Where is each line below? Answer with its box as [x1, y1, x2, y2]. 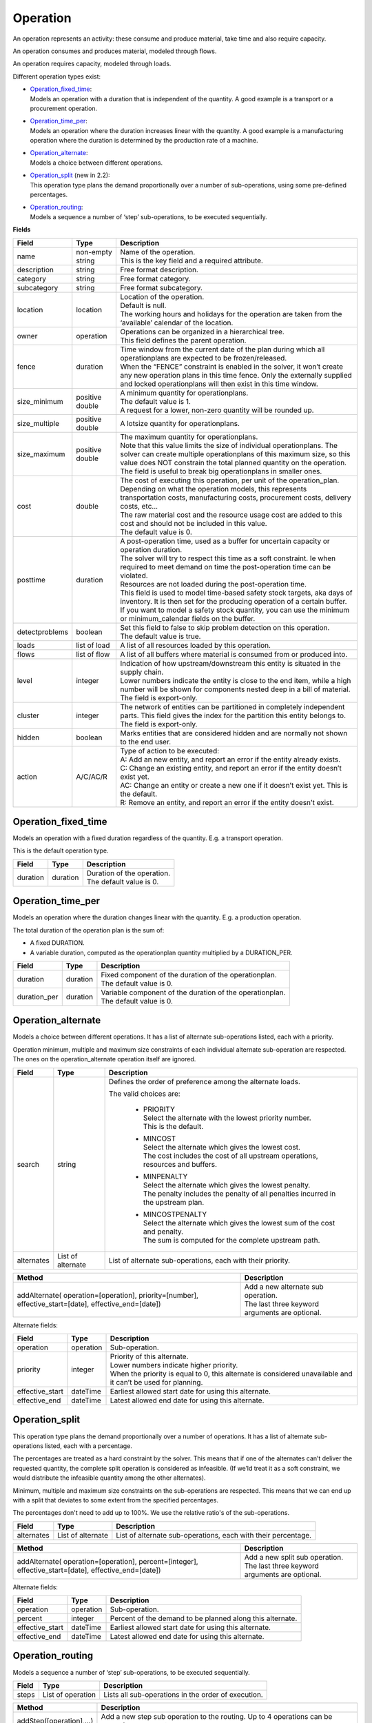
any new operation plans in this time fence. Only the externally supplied [120, 370, 352, 380]
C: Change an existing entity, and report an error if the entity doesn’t [120, 763, 342, 773]
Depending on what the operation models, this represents [120, 484, 307, 493]
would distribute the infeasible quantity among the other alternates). [12, 1474, 206, 1482]
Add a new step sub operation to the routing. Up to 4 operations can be [101, 1711, 333, 1721]
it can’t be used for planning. [110, 1378, 203, 1387]
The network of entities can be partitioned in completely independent [120, 702, 345, 711]
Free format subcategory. [120, 283, 203, 292]
